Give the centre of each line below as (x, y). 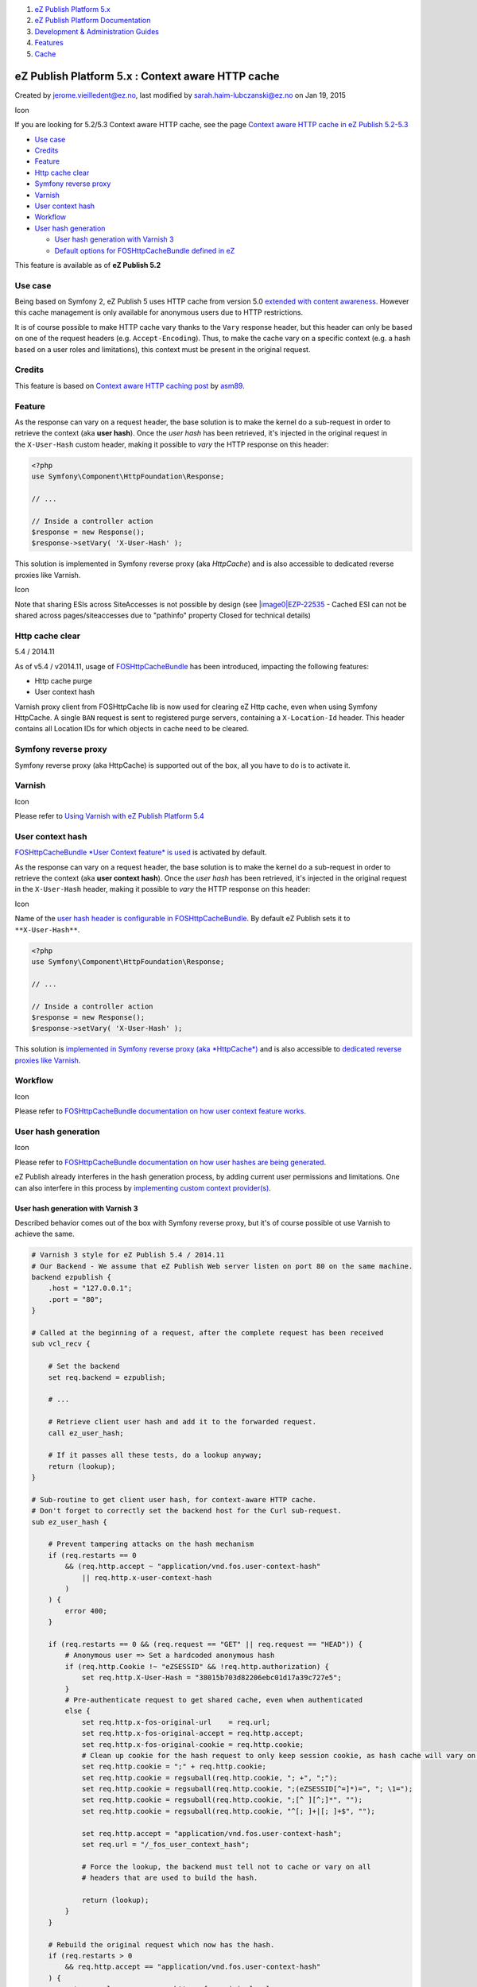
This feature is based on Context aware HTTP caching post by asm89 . (130, 385)
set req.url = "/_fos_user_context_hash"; (165, 1845)
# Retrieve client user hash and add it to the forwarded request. (182, 1422)
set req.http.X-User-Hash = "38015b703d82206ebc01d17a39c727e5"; (211, 1678)
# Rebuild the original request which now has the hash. (161, 1944)
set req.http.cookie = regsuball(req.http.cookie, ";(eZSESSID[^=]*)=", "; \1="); (247, 1789)
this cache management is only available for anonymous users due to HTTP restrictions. (159, 312)
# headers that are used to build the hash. (170, 1878)
